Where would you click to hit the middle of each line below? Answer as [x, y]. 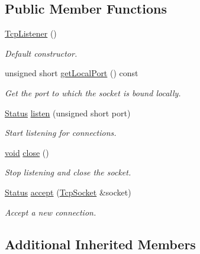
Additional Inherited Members [100, 244]
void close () [27, 152]
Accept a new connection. [51, 212]
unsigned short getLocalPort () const [72, 73]
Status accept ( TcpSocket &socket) [68, 192]
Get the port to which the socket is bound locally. [93, 92]
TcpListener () [31, 33]
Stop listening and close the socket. [68, 172]
